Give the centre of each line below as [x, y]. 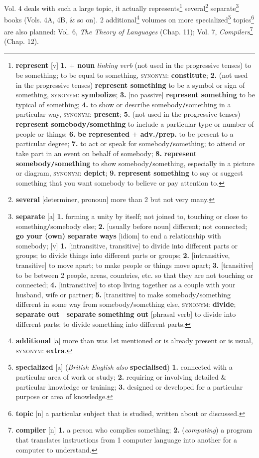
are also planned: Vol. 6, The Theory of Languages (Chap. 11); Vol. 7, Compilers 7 [129, 30]
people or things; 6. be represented [72, 133]
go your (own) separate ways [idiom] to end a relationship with [118, 236]
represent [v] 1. [41, 65]
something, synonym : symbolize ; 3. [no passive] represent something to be [135, 95]
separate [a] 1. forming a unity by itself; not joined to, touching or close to [131, 216]
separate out [38, 314]
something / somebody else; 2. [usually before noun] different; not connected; [131, 226]
